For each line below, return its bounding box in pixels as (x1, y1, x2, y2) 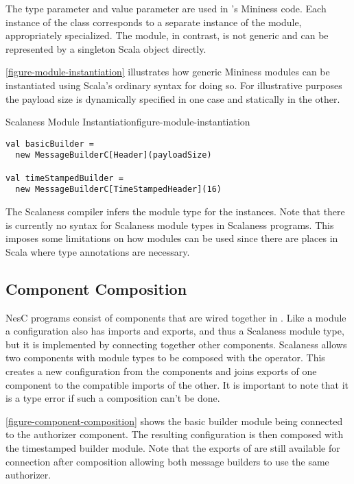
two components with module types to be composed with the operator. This (5, 350, 325, 365)
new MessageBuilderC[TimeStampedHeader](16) (15, 184, 222, 195)
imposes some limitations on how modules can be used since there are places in (5, 231, 338, 245)
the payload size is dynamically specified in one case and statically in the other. (5, 91, 340, 106)
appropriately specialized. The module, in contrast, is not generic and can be (5, 28, 329, 43)
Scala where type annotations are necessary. (5, 244, 190, 258)
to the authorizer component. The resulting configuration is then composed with (5, 427, 344, 441)
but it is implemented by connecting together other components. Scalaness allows (5, 337, 347, 351)
